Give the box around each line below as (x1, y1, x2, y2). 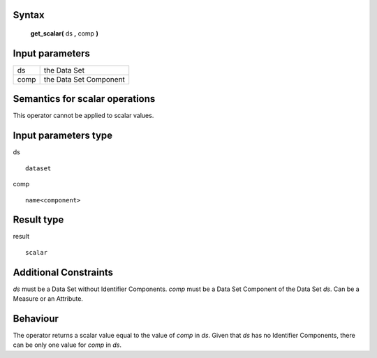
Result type (13, 214, 64, 226)
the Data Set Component (43, 74, 126, 84)
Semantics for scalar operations (13, 93, 156, 105)
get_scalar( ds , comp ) (30, 29, 99, 38)
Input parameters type (13, 130, 113, 142)
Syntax (13, 9, 45, 21)
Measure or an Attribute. (13, 294, 84, 303)
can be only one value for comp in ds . (13, 341, 122, 349)
